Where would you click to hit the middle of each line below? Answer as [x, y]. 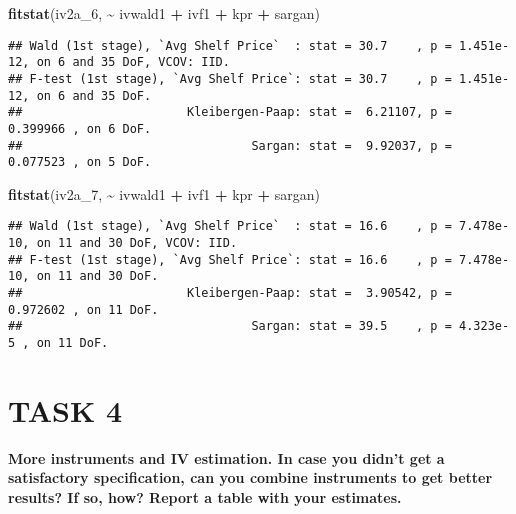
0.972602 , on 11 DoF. [83, 309]
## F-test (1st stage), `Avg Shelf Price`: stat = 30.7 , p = [230, 78]
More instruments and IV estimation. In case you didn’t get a [226, 457]
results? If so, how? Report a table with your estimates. [205, 497]
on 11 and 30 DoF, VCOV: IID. [137, 243]
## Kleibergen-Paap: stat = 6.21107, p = [230, 112]
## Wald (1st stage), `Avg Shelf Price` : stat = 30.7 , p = [230, 45]
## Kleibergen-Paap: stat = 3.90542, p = [230, 293]
